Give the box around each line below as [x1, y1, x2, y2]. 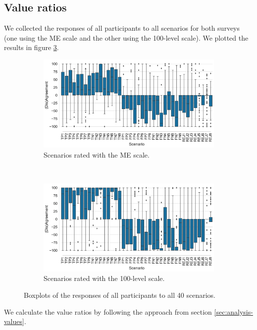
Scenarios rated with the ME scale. [44, 149, 150, 160]
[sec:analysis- [214, 306, 253, 317]
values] [4, 316, 24, 327]
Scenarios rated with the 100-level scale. [44, 273, 165, 283]
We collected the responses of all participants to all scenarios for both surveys [4, 23, 240, 33]
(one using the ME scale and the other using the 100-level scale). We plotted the [4, 32, 249, 43]
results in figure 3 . [4, 42, 59, 53]
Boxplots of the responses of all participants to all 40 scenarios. [24, 290, 216, 300]
